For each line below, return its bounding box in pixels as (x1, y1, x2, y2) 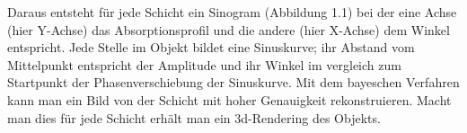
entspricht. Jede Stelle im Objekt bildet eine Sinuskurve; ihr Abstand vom (7, 38, 415, 57)
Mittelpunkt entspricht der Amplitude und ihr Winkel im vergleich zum (7, 55, 401, 74)
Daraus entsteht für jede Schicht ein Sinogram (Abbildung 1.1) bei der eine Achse (7, 3, 457, 21)
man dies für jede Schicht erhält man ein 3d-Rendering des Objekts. (7, 108, 381, 127)
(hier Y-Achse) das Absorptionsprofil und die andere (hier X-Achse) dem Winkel (7, 20, 450, 39)
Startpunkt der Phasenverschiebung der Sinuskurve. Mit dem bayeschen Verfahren (7, 73, 460, 92)
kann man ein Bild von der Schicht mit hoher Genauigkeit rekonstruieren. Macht (7, 90, 452, 109)
